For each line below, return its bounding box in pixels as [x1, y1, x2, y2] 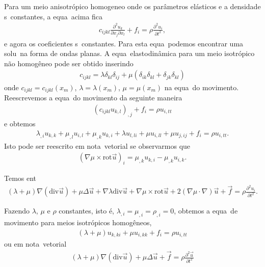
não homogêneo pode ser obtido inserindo [4, 58, 134, 68]
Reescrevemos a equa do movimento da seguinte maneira [4, 92, 182, 102]
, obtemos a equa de [174, 205, 238, 216]
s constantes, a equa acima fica [4, 11, 103, 21]
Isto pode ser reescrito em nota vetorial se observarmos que [4, 140, 191, 151]
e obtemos [4, 118, 36, 129]
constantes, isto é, [59, 205, 115, 216]
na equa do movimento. [164, 82, 239, 92]
